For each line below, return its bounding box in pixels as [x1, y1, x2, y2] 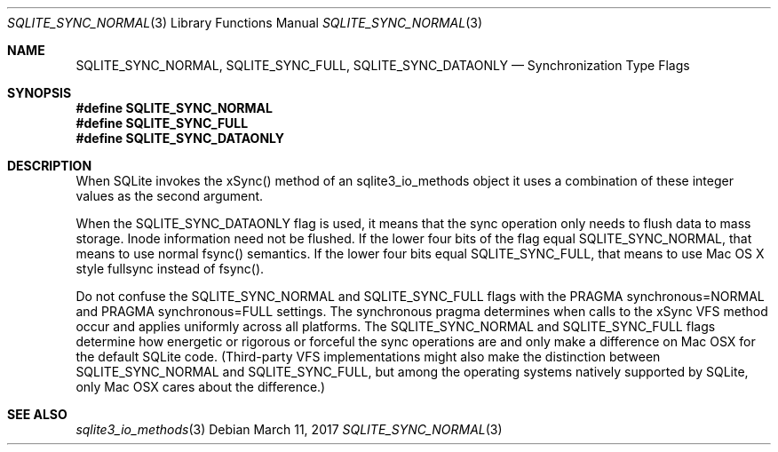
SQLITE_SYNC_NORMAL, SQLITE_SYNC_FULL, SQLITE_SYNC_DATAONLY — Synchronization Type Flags [75, 58, 690, 73]
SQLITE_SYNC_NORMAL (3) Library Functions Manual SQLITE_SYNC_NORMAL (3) [7, 15, 482, 30]
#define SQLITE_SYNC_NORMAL [75, 100, 273, 115]
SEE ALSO [7, 407, 67, 422]
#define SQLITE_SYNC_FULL [75, 115, 249, 131]
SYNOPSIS [7, 85, 72, 100]
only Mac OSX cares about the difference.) [75, 379, 326, 394]
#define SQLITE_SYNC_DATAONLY [75, 131, 284, 146]
